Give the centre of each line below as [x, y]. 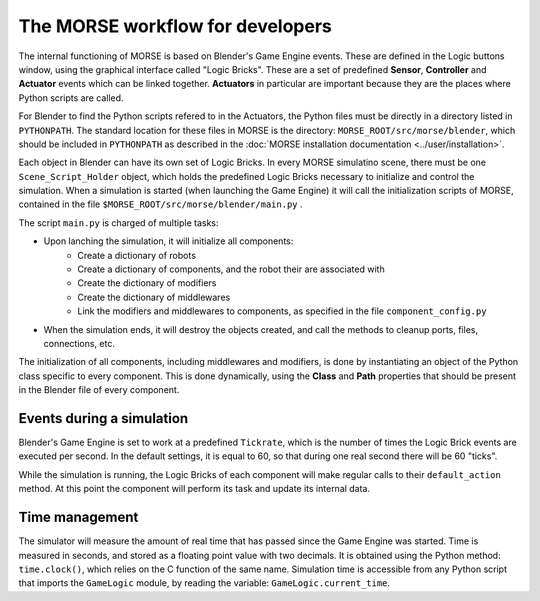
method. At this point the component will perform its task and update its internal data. [194, 489]
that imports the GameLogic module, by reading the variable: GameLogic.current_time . [204, 583]
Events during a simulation [103, 418]
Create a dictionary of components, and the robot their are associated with [231, 269]
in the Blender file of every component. [99, 390]
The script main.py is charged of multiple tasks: [118, 222]
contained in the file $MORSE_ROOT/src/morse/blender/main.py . [160, 204]
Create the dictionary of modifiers [147, 283]
